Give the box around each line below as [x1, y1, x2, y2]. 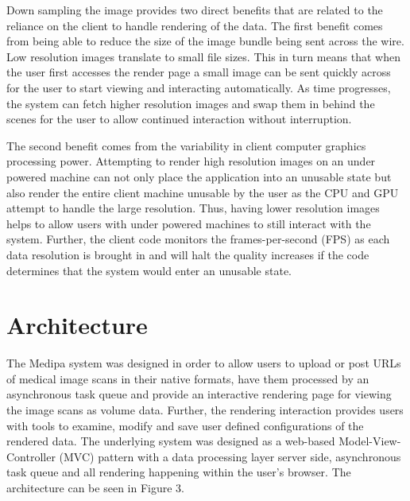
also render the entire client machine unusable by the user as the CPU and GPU [6, 184, 399, 200]
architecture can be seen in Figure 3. [6, 479, 184, 495]
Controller [6, 448, 56, 464]
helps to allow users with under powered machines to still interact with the [6, 215, 371, 231]
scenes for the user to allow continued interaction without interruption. [6, 111, 352, 127]
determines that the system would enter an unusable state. [6, 262, 292, 278]
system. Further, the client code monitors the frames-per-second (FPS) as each [6, 231, 390, 247]
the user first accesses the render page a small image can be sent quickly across [6, 64, 391, 80]
